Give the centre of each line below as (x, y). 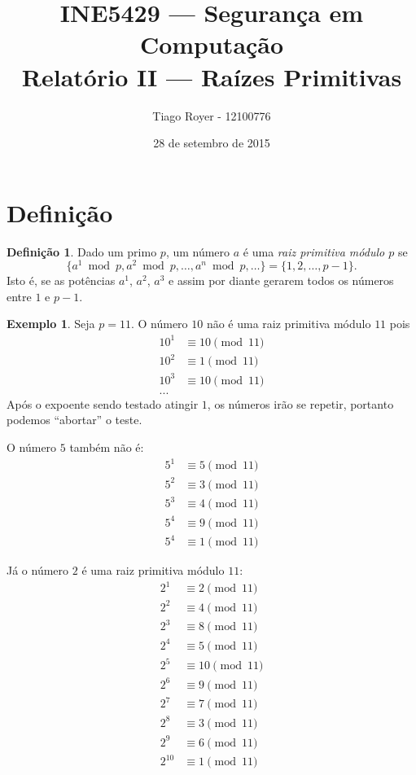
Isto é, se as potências (61, 280)
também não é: (107, 447)
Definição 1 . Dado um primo (82, 251)
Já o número (38, 570)
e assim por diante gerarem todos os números (281, 280)
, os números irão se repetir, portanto (300, 403)
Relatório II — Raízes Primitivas (212, 76)
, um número (198, 251)
